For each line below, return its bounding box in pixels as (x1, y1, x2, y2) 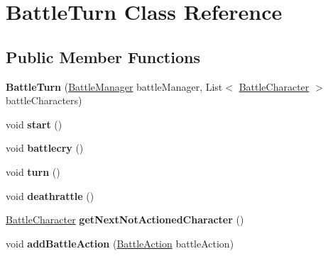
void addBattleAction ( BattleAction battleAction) (6, 235, 234, 250)
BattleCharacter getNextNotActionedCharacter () (6, 212, 244, 227)
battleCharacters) (6, 93, 82, 108)
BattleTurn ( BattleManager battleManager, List (6, 79, 223, 94)
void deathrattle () (6, 188, 94, 203)
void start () (6, 116, 62, 131)
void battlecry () (6, 140, 84, 155)
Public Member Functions (6, 45, 200, 67)
